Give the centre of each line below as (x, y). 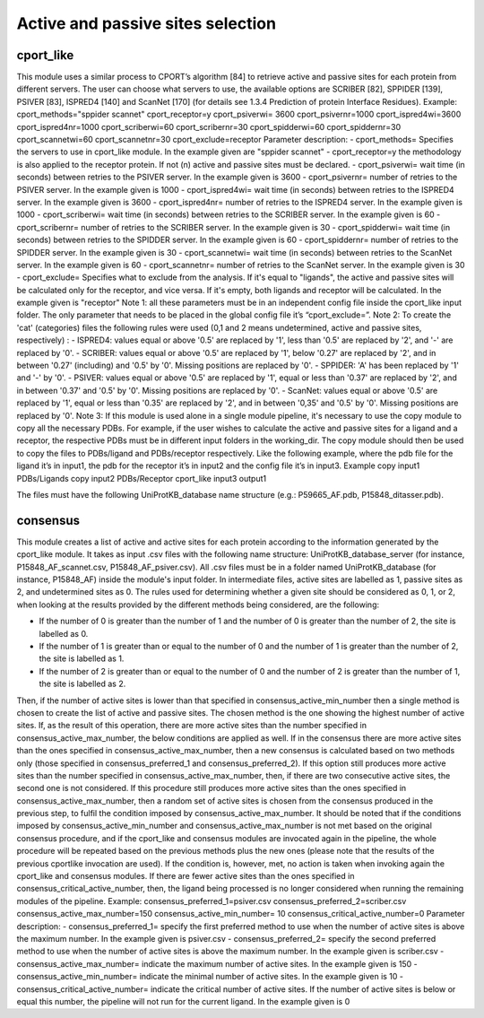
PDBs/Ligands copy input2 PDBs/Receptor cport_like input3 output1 (142, 478)
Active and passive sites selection (147, 23)
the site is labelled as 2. (82, 684)
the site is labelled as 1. (82, 658)
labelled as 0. (64, 633)
